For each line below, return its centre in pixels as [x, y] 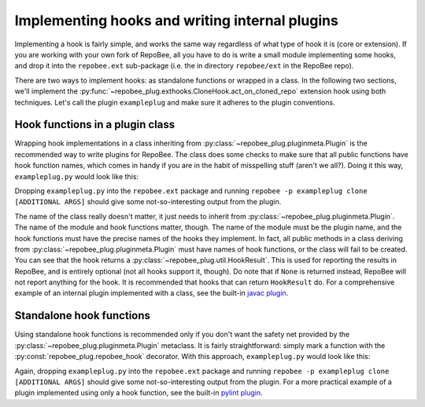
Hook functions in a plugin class [95, 125]
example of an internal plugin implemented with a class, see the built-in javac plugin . [152, 293]
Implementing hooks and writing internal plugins [176, 20]
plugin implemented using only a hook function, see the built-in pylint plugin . [139, 393]
